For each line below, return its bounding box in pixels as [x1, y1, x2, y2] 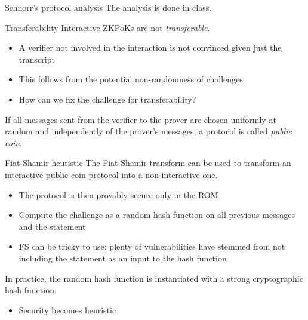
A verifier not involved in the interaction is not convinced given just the [19, 41, 282, 54]
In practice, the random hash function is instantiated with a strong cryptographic [5, 272, 303, 284]
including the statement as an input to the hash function [19, 251, 227, 264]
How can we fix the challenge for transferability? [19, 93, 196, 105]
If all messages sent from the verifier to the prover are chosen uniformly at [5, 113, 276, 125]
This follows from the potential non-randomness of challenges [19, 73, 243, 85]
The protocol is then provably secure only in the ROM [19, 188, 218, 201]
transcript [19, 53, 55, 65]
